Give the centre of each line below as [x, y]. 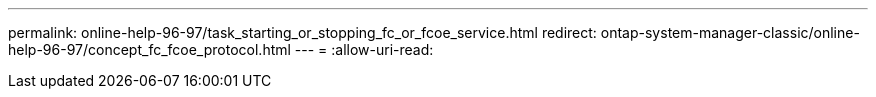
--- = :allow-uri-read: [364, 49]
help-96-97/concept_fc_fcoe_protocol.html [149, 49]
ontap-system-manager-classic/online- [730, 32]
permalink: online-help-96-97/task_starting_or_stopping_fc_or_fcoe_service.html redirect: [302, 32]
